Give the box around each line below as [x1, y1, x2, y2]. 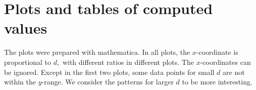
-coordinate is [196, 47, 238, 57]
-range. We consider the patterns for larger [41, 76, 174, 87]
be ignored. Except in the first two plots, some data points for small [4, 66, 215, 77]
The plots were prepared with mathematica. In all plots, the [4, 47, 190, 57]
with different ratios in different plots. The [62, 56, 194, 67]
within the [4, 76, 36, 87]
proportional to [4, 56, 52, 67]
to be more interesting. [182, 76, 252, 87]
